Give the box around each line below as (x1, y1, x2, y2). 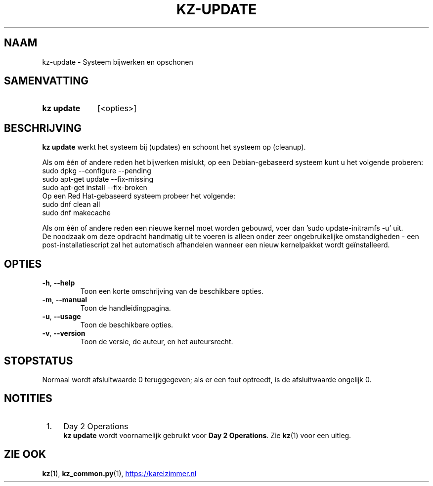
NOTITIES (4, 392, 52, 405)
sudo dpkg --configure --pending (42, 166, 151, 175)
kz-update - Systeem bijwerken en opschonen (42, 57, 193, 66)
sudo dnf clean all (42, 200, 100, 209)
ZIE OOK (4, 448, 46, 461)
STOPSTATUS (4, 354, 73, 367)
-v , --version (42, 329, 86, 338)
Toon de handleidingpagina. (80, 304, 171, 313)
